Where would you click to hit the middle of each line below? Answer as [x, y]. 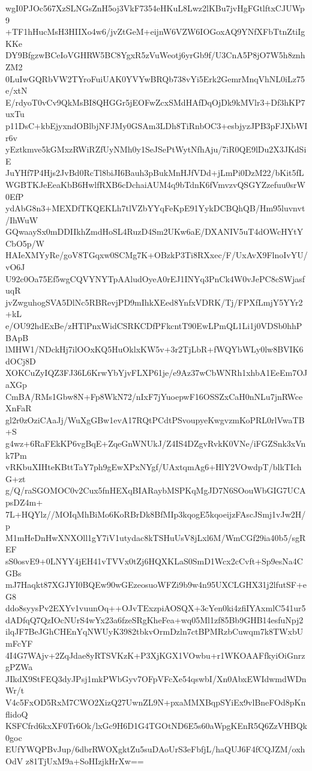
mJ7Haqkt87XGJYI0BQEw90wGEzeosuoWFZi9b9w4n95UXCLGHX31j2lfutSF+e [156, 585]
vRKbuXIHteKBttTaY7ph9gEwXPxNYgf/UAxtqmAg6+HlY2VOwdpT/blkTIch [154, 467]
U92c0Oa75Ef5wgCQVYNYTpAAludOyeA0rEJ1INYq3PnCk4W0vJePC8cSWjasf [155, 278]
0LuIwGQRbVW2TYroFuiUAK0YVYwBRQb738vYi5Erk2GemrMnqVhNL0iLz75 [155, 78]
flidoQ [17, 714]
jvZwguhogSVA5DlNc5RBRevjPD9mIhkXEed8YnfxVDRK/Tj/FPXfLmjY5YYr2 [154, 302]
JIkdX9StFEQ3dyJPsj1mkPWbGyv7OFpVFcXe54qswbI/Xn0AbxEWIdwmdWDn [156, 678]
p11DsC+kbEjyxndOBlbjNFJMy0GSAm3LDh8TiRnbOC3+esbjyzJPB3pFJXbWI [157, 125]
